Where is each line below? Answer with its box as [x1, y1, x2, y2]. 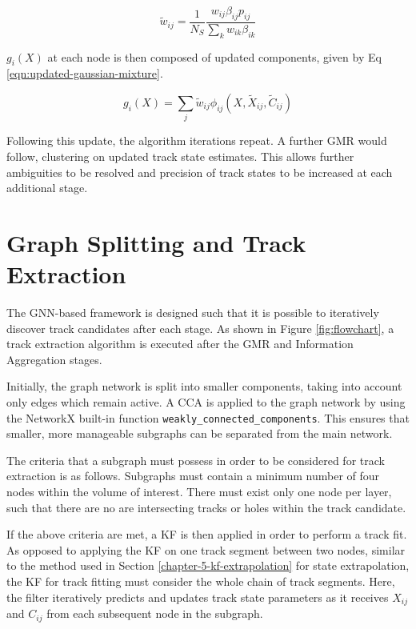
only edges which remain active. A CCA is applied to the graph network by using [6, 394, 406, 410]
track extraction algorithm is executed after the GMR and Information [6, 335, 354, 352]
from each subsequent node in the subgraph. [46, 605, 263, 622]
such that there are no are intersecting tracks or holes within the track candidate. [6, 499, 406, 515]
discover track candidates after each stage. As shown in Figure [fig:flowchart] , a [6, 319, 394, 336]
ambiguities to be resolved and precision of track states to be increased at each [6, 163, 393, 180]
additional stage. [6, 179, 88, 196]
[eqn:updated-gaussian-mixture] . [6, 65, 163, 82]
